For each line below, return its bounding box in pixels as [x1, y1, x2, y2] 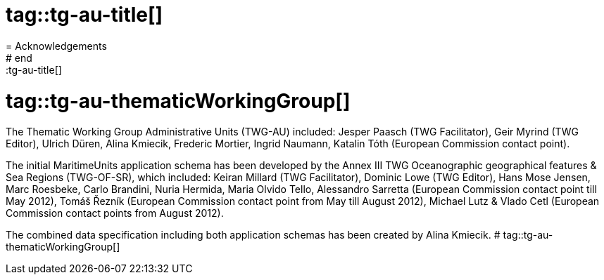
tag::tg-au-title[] [6, 3, 163, 27]
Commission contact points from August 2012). [6, 207, 224, 220]
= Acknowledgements [6, 39, 107, 52]
